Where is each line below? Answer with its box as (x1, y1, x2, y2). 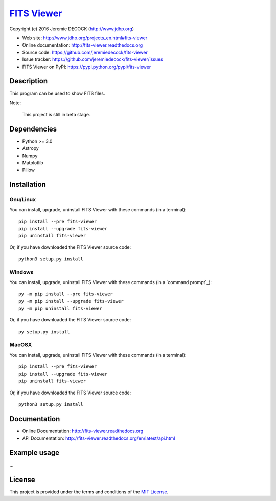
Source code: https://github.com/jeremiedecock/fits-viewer (22, 49, 148, 55)
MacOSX (9, 341, 32, 348)
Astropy (22, 145, 39, 151)
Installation (9, 180, 46, 189)
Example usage (9, 448, 60, 458)
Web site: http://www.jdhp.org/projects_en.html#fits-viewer (22, 35, 148, 41)
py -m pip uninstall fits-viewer (18, 306, 102, 312)
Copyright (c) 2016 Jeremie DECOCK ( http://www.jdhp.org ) (9, 26, 134, 32)
